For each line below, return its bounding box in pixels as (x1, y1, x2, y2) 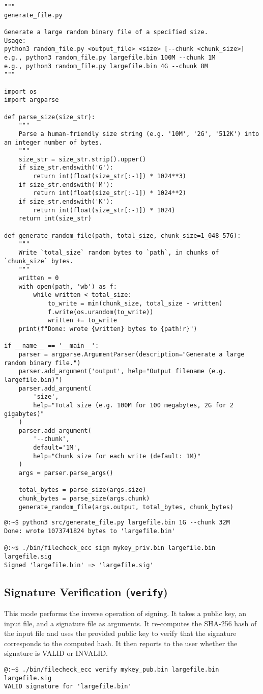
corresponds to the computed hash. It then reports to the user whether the (4, 637, 238, 648)
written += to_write (47, 317, 117, 324)
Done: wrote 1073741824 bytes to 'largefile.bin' (4, 528, 176, 535)
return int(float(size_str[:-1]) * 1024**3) (33, 173, 186, 180)
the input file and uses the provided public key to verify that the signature (4, 628, 237, 639)
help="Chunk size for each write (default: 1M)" (33, 452, 201, 460)
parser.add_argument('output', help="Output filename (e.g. (18, 368, 226, 375)
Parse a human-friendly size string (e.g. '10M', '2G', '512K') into (18, 130, 259, 137)
